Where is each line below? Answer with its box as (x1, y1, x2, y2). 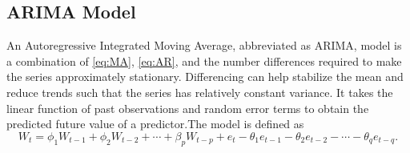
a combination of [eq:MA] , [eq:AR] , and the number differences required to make (6, 52, 402, 69)
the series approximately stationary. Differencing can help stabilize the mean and (6, 68, 404, 85)
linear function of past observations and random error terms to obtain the (6, 99, 369, 116)
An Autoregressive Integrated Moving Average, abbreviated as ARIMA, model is (6, 37, 402, 54)
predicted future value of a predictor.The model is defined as (6, 115, 304, 132)
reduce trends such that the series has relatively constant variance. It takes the (6, 83, 393, 100)
